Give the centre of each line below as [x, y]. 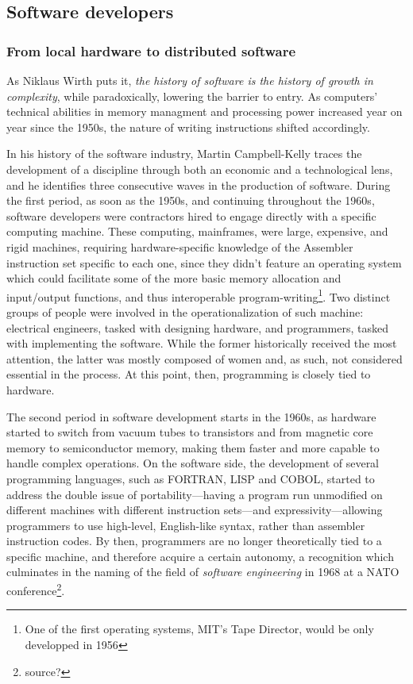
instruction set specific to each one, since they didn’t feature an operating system [204, 262]
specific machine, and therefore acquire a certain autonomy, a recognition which [200, 556]
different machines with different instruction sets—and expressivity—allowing [195, 510]
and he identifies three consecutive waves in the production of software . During [199, 184]
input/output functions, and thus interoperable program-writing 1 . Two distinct [199, 295]
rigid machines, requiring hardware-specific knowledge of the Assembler [180, 246]
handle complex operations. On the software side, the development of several [193, 463]
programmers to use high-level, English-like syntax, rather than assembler [186, 525]
